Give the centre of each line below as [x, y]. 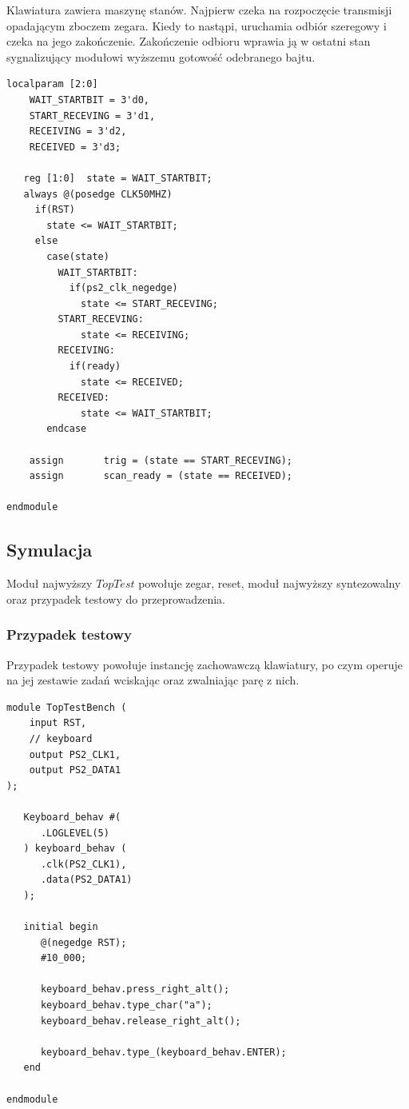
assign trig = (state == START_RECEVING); [161, 460]
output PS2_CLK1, [75, 754]
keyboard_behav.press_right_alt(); [135, 989]
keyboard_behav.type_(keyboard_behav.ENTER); [163, 1052]
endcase [67, 429]
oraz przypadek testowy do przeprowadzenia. [116, 598]
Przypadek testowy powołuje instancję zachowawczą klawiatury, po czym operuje [204, 664]
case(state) [78, 256]
